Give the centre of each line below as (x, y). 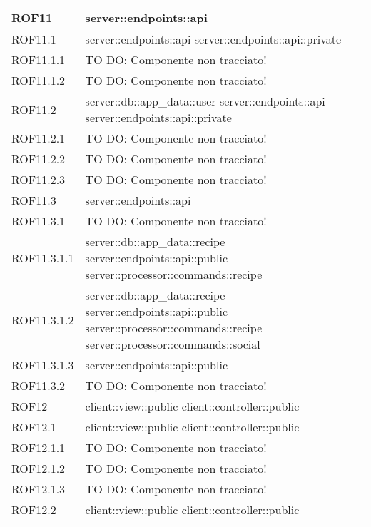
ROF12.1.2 (39, 468)
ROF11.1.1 (39, 60)
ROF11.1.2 (39, 80)
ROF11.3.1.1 (43, 258)
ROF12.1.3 (39, 489)
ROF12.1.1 (39, 447)
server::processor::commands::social (173, 344)
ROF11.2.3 (39, 179)
